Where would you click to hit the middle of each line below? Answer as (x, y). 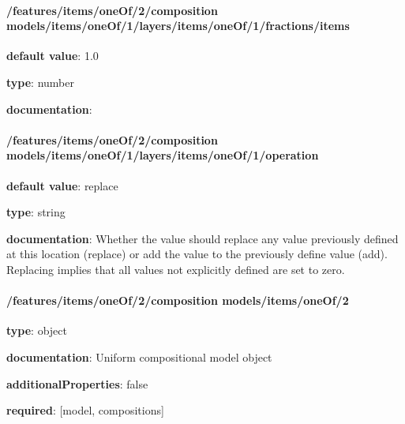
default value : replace (62, 185)
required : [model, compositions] (85, 410)
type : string (36, 212)
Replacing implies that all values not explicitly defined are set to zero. (176, 269)
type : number (40, 82)
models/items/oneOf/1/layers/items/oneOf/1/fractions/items (178, 26)
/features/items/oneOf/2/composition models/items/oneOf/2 (178, 300)
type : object (37, 330)
